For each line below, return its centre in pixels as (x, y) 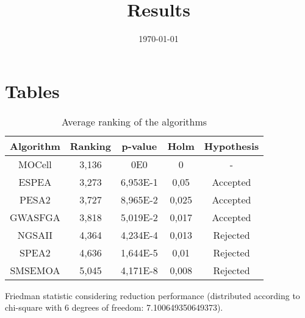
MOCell (35, 164)
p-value (139, 146)
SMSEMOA (35, 270)
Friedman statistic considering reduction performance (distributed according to (152, 295)
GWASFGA (35, 217)
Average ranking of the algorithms (135, 121)
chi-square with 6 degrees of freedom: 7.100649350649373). (114, 307)
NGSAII (35, 235)
